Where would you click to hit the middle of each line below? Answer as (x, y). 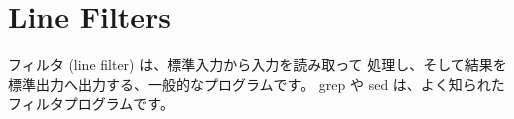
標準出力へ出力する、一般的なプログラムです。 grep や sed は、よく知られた (256, 83)
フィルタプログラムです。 (91, 103)
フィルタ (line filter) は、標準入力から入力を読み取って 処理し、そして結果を (257, 64)
